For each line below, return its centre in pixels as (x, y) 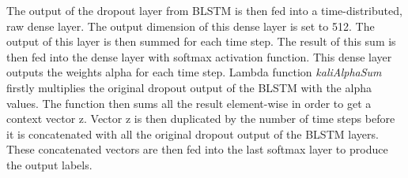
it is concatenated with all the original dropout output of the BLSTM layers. (193, 133)
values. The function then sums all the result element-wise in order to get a (189, 103)
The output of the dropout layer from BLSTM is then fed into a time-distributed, (204, 10)
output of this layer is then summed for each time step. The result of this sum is (201, 41)
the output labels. (49, 164)
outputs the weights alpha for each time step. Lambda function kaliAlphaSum (194, 72)
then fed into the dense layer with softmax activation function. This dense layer (199, 56)
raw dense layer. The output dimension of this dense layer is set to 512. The (191, 26)
